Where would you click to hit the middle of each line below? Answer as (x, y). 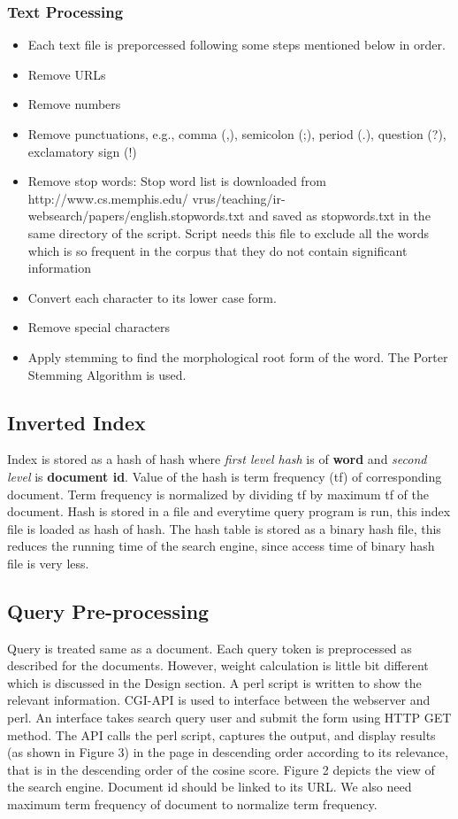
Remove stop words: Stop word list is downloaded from (177, 181)
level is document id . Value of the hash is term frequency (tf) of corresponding (225, 476)
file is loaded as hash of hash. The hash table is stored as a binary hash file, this (224, 528)
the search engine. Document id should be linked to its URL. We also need (210, 787)
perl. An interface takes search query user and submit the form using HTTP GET (229, 718)
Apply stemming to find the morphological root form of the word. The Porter (238, 356)
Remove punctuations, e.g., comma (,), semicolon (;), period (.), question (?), (237, 134)
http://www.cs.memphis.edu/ (108, 198)
